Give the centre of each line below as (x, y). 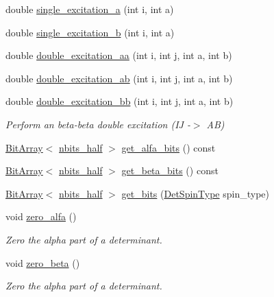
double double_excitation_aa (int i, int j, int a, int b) (119, 55)
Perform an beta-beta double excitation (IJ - (98, 124)
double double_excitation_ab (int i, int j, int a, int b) (119, 78)
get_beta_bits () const (170, 170)
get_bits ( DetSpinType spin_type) (196, 193)
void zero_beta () (43, 262)
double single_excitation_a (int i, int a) (90, 9)
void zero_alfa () (41, 216)
